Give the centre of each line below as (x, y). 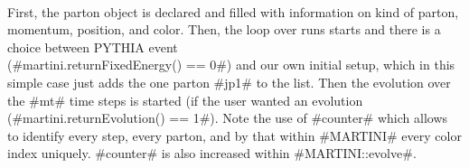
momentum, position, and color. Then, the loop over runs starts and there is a (224, 29)
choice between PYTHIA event (93, 47)
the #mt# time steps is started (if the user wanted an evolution (185, 100)
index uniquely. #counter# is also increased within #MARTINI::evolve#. (212, 153)
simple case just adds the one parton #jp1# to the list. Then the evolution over (229, 82)
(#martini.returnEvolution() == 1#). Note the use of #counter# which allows (228, 118)
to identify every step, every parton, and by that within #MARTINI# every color (234, 135)
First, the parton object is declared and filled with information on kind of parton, (233, 11)
